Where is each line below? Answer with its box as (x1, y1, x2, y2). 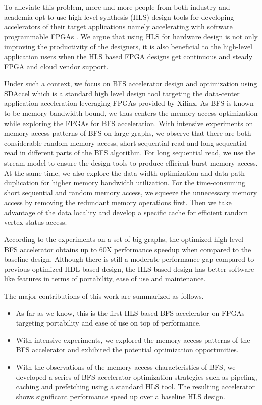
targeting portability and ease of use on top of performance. (16, 317, 201, 328)
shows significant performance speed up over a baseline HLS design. (16, 391, 225, 401)
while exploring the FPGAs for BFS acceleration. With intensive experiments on (4, 117, 253, 128)
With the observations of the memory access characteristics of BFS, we (16, 361, 236, 372)
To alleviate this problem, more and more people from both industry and (4, 2, 230, 12)
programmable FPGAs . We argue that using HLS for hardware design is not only (4, 31, 258, 42)
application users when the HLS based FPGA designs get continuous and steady (4, 51, 253, 61)
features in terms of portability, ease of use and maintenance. (17, 273, 206, 284)
